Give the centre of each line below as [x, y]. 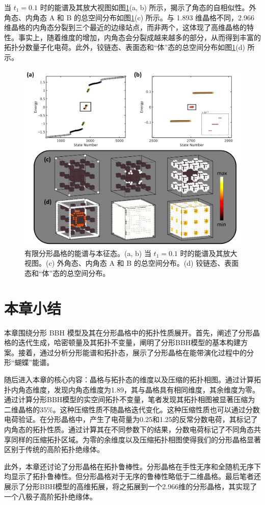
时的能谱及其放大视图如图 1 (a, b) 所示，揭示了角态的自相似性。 [144, 7]
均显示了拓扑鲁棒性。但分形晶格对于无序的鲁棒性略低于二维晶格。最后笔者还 [132, 476]
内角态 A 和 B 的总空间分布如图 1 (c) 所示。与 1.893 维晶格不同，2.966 [140, 17]
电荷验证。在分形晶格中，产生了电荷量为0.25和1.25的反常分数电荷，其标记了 [131, 419]
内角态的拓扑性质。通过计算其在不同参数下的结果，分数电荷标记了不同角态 [129, 429]
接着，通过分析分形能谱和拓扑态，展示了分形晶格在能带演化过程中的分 [136, 352]
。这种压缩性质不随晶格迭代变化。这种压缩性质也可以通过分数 [156, 409]
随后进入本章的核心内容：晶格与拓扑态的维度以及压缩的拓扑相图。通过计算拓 [132, 379]
